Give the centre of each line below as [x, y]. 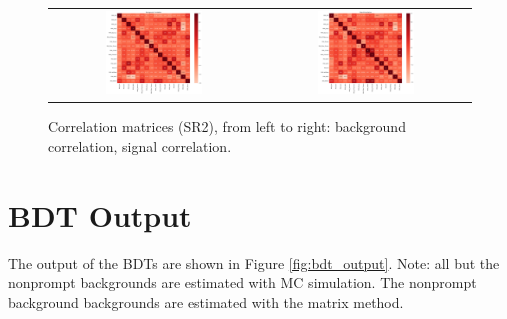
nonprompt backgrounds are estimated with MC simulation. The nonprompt [242, 282]
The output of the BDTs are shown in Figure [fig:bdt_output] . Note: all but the [254, 262]
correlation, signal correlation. [140, 145]
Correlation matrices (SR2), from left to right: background [227, 126]
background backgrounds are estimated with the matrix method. [206, 301]
